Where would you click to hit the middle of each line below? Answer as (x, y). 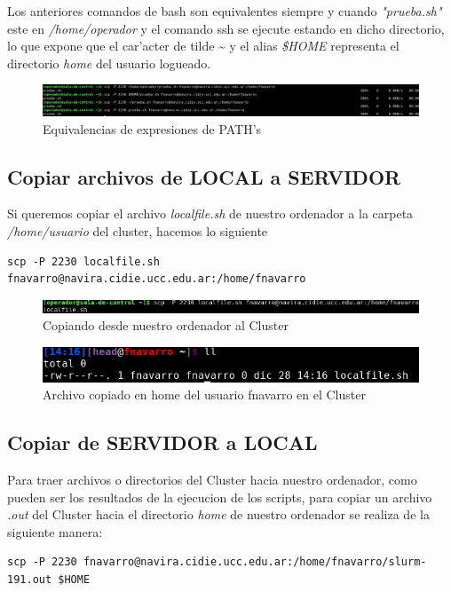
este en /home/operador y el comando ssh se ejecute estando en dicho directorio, (226, 28)
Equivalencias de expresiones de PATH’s (152, 128)
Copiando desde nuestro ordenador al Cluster (166, 325)
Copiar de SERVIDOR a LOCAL (162, 442)
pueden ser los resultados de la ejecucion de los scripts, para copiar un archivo (220, 497)
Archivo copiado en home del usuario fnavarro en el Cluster (204, 395)
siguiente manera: (55, 531)
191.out (30, 580)
